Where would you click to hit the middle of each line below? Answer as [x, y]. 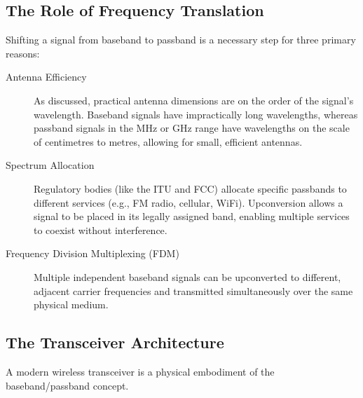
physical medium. [71, 304]
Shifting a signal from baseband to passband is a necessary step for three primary [181, 40]
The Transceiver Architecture [115, 342]
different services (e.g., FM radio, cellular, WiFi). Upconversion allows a [189, 202]
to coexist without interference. [101, 229]
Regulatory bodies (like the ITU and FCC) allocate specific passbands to [190, 188]
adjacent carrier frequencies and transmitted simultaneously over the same [193, 290]
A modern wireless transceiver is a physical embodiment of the [140, 371]
